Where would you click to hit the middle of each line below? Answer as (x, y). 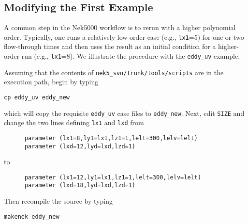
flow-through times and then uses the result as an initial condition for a (110, 46)
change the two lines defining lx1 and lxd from (74, 122)
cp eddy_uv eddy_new (37, 97)
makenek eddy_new (32, 216)
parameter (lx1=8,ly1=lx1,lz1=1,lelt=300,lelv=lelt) (111, 138)
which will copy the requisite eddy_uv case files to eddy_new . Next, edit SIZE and (124, 113)
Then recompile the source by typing (58, 201)
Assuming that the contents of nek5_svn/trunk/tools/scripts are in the (114, 72)
